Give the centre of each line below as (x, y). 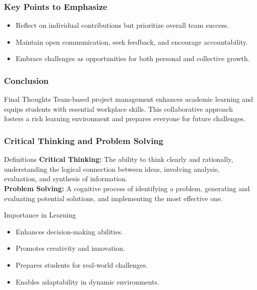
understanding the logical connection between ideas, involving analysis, (112, 169)
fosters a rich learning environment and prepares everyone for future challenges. (125, 118)
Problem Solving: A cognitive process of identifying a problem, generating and (127, 188)
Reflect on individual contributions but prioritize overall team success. (122, 25)
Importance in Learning (40, 215)
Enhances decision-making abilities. (69, 231)
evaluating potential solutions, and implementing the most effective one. (113, 198)
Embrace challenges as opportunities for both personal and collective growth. (133, 58)
